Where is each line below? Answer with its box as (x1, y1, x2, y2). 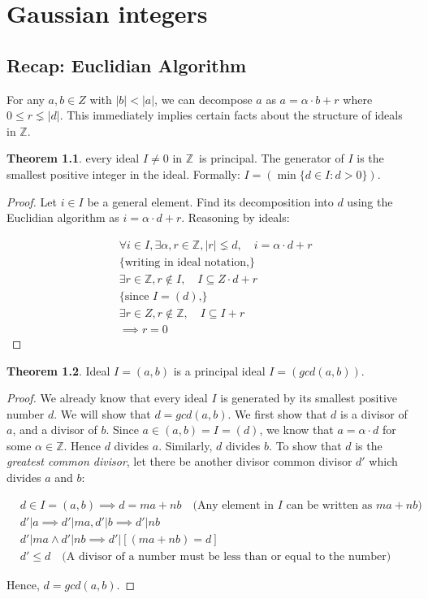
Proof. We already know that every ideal (6, 389, 208, 406)
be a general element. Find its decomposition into (87, 193, 334, 210)
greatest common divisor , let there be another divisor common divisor (6, 453, 352, 470)
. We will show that (54, 405, 151, 422)
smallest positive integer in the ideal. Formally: (6, 165, 240, 182)
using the (347, 193, 393, 210)
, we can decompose (154, 90, 253, 107)
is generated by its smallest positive (220, 389, 398, 406)
